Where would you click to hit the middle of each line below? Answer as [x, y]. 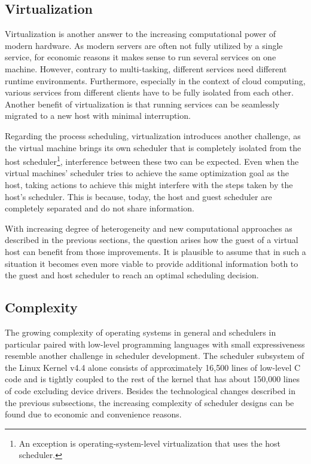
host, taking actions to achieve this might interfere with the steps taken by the [149, 184]
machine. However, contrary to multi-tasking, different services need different [146, 68]
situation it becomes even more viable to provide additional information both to [152, 263]
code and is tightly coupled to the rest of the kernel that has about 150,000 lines [153, 379]
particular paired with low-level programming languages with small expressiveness [155, 344]
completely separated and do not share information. [100, 208]
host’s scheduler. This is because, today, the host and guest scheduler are [138, 196]
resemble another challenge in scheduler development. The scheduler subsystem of [155, 356]
